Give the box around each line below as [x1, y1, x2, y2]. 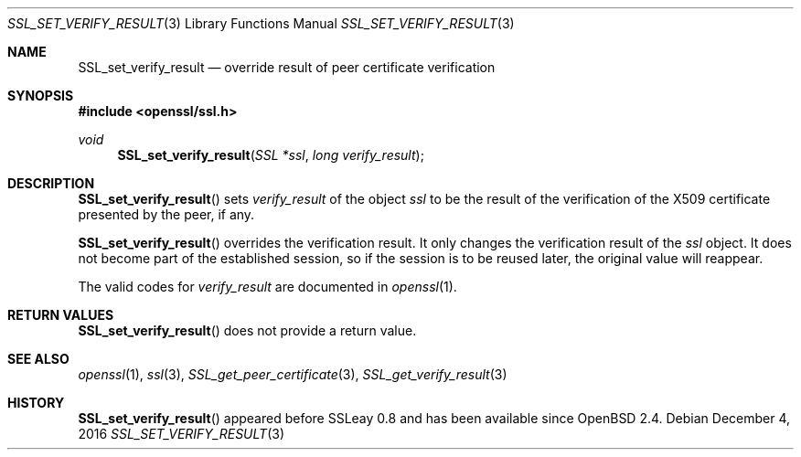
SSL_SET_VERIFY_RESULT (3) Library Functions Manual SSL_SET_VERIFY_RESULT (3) [7, 16, 515, 31]
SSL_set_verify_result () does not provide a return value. [78, 323, 417, 338]
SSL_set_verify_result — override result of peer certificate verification [78, 59, 496, 75]
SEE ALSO [7, 351, 69, 367]
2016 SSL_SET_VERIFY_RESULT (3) [78, 426, 285, 441]
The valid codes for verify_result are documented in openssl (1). [78, 279, 457, 294]
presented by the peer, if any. [78, 207, 255, 222]
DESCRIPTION [7, 175, 95, 191]
